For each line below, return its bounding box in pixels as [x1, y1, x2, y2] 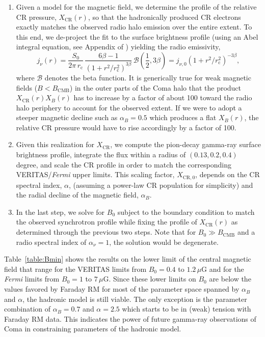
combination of [4, 303, 51, 314]
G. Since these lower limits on [103, 273, 196, 284]
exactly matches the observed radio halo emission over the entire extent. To [16, 21, 252, 32]
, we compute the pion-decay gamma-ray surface [110, 139, 261, 150]
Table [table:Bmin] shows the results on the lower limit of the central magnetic [4, 254, 251, 264]
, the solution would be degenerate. [109, 236, 219, 247]
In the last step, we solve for [16, 206, 105, 217]
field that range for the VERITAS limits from [4, 263, 147, 274]
